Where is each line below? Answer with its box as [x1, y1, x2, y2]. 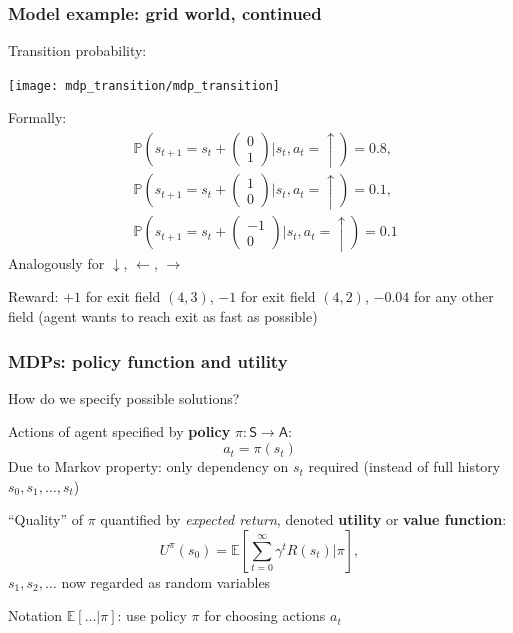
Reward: [8, 286, 59, 307]
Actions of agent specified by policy [8, 421, 231, 442]
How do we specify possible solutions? [8, 387, 240, 408]
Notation [8, 605, 63, 626]
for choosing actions [204, 605, 326, 626]
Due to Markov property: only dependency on [8, 456, 289, 477]
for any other [413, 286, 494, 307]
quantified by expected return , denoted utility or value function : [100, 509, 507, 530]
